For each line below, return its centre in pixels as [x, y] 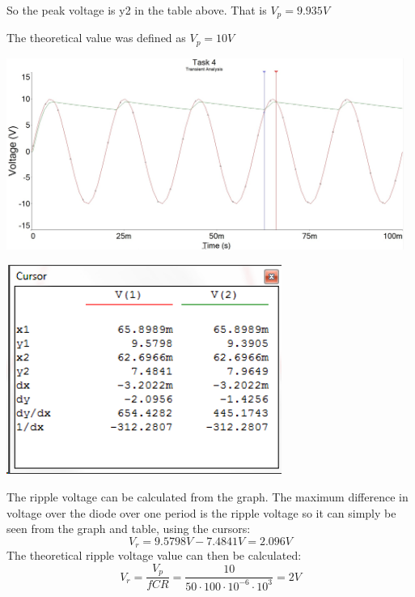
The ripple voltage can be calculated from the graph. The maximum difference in [207, 496]
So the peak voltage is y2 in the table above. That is [137, 10]
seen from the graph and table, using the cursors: [129, 529]
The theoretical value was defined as [96, 38]
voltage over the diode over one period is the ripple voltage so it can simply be [201, 512]
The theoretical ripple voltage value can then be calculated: [154, 555]
